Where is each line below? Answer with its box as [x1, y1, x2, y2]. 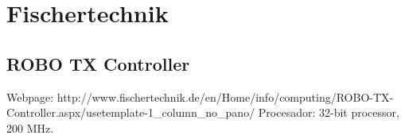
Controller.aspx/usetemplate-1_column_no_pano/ [6, 104, 255, 121]
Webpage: [6, 88, 54, 105]
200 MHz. [6, 119, 54, 136]
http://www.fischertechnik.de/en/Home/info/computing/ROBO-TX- [56, 88, 394, 105]
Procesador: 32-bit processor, [258, 104, 399, 121]
